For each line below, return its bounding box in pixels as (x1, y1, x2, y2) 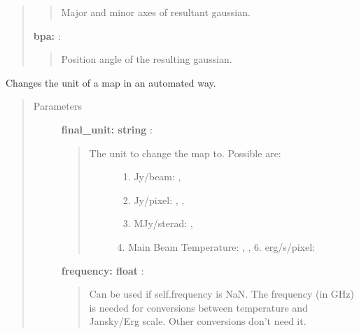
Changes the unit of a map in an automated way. (6, 75, 216, 89)
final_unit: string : (61, 122, 153, 136)
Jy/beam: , (134, 169, 181, 184)
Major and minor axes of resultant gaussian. (61, 5, 251, 19)
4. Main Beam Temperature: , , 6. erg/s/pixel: (117, 239, 315, 254)
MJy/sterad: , (134, 216, 193, 231)
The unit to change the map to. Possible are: (89, 145, 281, 160)
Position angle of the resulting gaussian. (61, 52, 232, 66)
